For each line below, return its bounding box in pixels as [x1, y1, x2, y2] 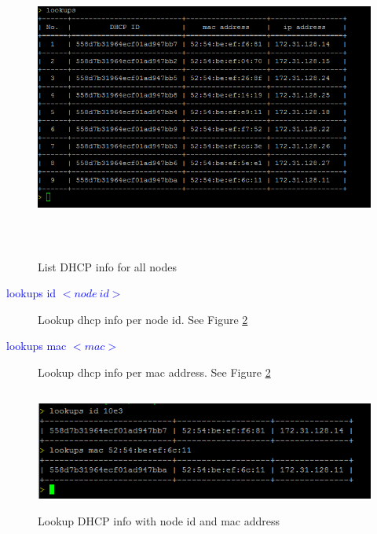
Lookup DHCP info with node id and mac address [38, 513, 280, 529]
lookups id [6, 285, 57, 301]
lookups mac [6, 337, 67, 354]
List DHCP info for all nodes [38, 258, 177, 274]
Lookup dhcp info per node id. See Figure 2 [38, 311, 248, 327]
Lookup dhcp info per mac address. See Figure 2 [38, 363, 271, 380]
